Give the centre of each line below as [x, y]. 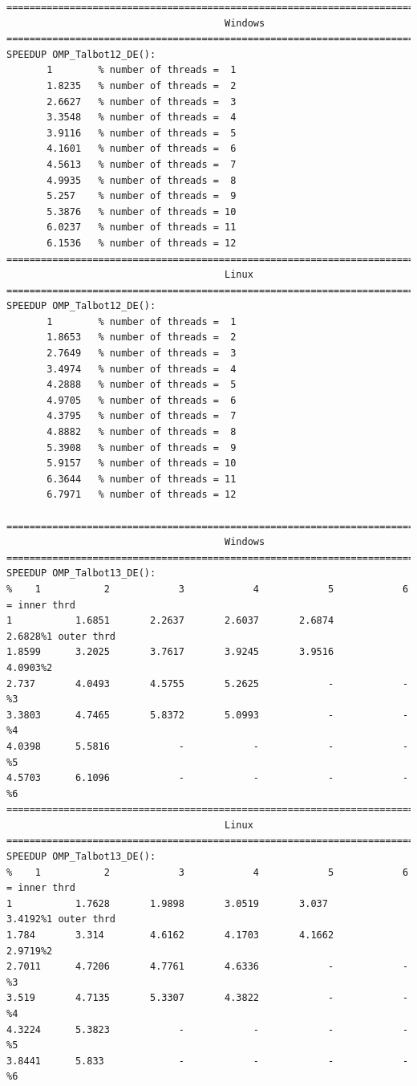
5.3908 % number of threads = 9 [142, 447]
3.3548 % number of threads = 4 [142, 118]
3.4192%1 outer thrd [61, 919]
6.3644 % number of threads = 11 [142, 479]
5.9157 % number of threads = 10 [142, 464]
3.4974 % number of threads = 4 [142, 369]
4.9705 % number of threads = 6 [142, 400]
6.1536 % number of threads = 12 [142, 243]
